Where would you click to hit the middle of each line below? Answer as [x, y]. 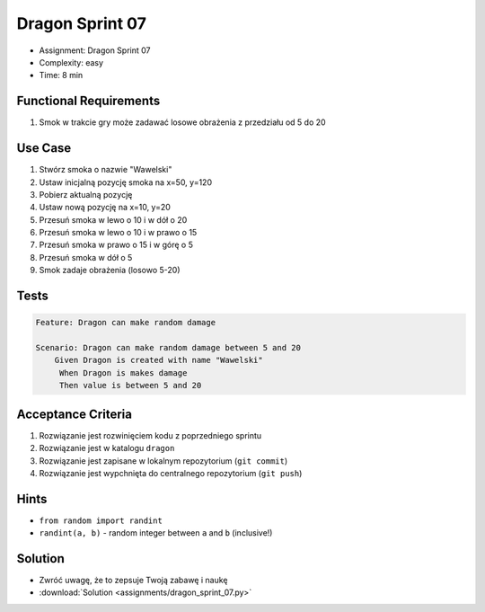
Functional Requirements [88, 101]
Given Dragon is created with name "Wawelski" [159, 360]
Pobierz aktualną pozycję [86, 194]
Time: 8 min [61, 75]
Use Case [44, 148]
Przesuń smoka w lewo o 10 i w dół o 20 [113, 219]
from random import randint [101, 520]
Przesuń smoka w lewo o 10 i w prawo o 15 [118, 233]
